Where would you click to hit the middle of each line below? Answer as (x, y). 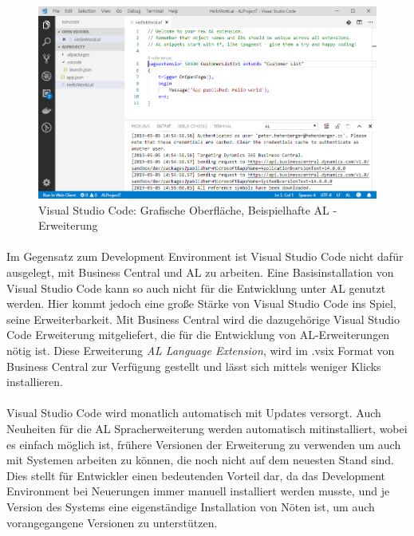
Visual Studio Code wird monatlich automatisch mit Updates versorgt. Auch (194, 413)
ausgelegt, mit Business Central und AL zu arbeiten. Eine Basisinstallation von (200, 272)
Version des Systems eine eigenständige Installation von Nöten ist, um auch (191, 506)
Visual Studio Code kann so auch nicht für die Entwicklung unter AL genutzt (196, 288)
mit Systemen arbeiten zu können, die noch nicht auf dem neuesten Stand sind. (201, 460)
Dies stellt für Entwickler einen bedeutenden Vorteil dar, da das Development (196, 475)
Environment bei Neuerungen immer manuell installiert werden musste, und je (198, 491)
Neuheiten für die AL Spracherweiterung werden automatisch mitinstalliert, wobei (207, 428)
